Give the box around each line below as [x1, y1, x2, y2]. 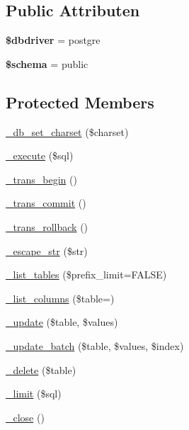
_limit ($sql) [6, 386, 62, 401]
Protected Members [6, 91, 154, 113]
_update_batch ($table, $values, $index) [6, 338, 184, 353]
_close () [6, 409, 45, 424]
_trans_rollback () [6, 219, 88, 234]
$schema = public [6, 56, 88, 71]
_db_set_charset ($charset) [6, 124, 129, 139]
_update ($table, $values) [6, 315, 118, 329]
